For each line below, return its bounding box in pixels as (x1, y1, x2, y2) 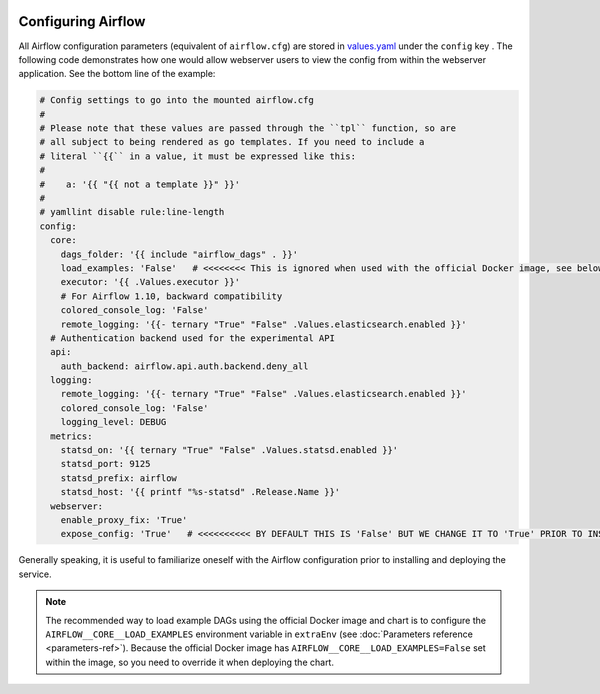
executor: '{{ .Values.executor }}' (60, 276, 240, 288)
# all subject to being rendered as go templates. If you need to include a (39, 136, 425, 148)
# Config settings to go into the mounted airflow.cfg (39, 95, 314, 106)
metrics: (50, 430, 93, 442)
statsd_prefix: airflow (60, 472, 177, 484)
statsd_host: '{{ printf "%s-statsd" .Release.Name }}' (60, 486, 341, 498)
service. (18, 568, 52, 580)
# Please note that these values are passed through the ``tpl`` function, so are (39, 123, 457, 134)
